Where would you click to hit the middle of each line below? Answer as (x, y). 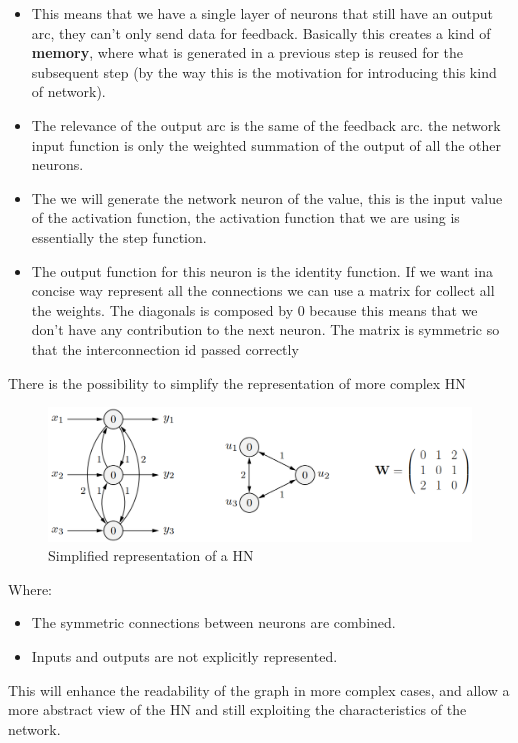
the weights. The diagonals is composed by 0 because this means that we (254, 309)
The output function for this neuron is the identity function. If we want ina (262, 270)
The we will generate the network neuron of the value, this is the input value (267, 197)
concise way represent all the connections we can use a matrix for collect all (263, 290)
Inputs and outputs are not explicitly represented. (184, 656)
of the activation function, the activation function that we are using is (245, 217)
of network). (68, 91)
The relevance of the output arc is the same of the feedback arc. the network (266, 124)
